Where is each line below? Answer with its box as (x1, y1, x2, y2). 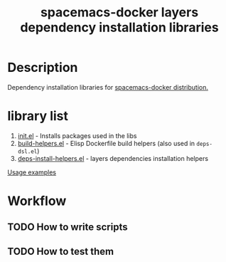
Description (7, 60, 78, 75)
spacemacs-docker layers (40, 4, 199, 21)
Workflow (7, 193, 67, 209)
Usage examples (7, 168, 57, 177)
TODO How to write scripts (7, 221, 128, 234)
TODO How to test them (7, 245, 114, 257)
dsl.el (17, 147, 38, 155)
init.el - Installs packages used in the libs (17, 131, 137, 140)
